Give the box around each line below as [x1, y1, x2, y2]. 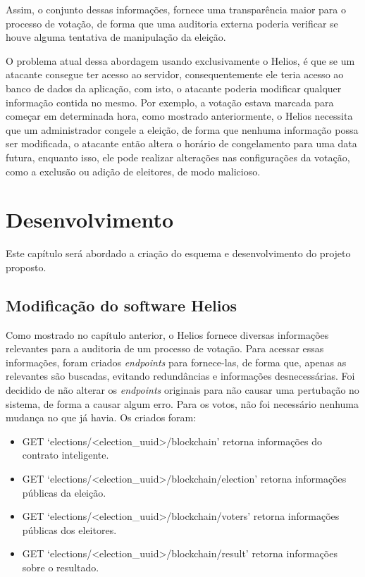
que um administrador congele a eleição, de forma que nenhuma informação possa [6, 122, 359, 137]
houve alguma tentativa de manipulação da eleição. [6, 30, 226, 44]
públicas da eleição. [22, 485, 106, 500]
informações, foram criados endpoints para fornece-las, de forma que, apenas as [6, 354, 347, 369]
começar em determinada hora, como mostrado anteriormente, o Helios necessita [6, 108, 353, 123]
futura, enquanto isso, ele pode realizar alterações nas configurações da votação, [6, 149, 350, 164]
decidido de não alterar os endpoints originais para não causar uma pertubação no [6, 383, 359, 397]
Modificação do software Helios [6, 294, 237, 316]
